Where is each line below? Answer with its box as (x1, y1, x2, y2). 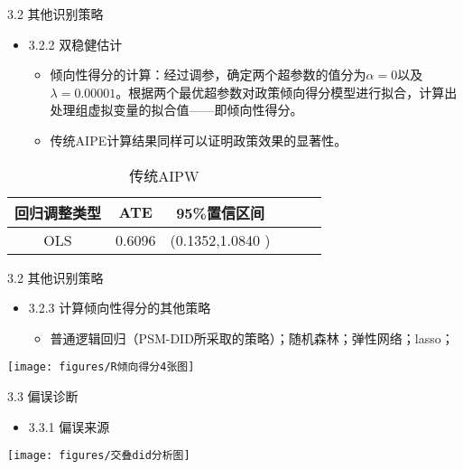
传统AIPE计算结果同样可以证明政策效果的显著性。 (50, 130, 347, 149)
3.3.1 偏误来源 (28, 417, 110, 436)
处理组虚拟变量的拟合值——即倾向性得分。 (50, 100, 303, 119)
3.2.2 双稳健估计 (28, 34, 123, 53)
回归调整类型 (14, 202, 102, 223)
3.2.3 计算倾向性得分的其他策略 (28, 298, 211, 317)
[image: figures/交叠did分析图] (7, 449, 190, 463)
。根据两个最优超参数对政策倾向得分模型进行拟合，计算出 (116, 82, 458, 101)
